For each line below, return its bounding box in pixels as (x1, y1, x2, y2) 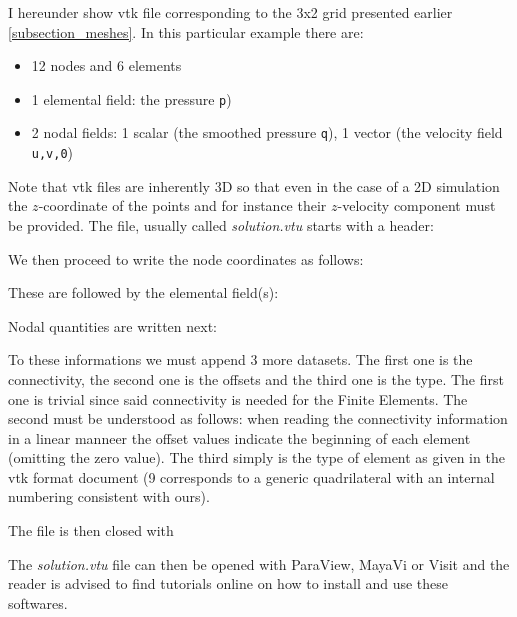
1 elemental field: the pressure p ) (31, 88, 232, 109)
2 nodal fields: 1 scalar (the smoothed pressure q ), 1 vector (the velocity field (31, 122, 503, 143)
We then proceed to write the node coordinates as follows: (8, 248, 364, 269)
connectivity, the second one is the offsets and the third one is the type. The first (8, 368, 504, 389)
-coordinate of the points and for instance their (38, 195, 327, 216)
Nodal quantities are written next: (8, 315, 218, 336)
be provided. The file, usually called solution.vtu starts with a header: (8, 214, 434, 235)
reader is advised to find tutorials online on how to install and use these (8, 573, 449, 594)
